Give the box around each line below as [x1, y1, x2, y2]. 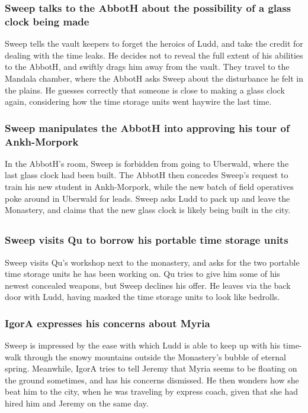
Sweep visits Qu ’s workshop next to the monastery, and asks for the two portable [5, 256, 300, 268]
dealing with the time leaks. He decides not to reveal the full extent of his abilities [5, 49, 303, 61]
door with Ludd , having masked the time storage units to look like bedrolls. [5, 291, 280, 303]
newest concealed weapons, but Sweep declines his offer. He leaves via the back [5, 279, 291, 291]
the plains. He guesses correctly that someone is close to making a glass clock [5, 83, 285, 96]
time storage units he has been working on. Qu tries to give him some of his [5, 267, 280, 280]
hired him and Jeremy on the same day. [5, 397, 149, 409]
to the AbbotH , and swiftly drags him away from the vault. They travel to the [5, 60, 290, 73]
